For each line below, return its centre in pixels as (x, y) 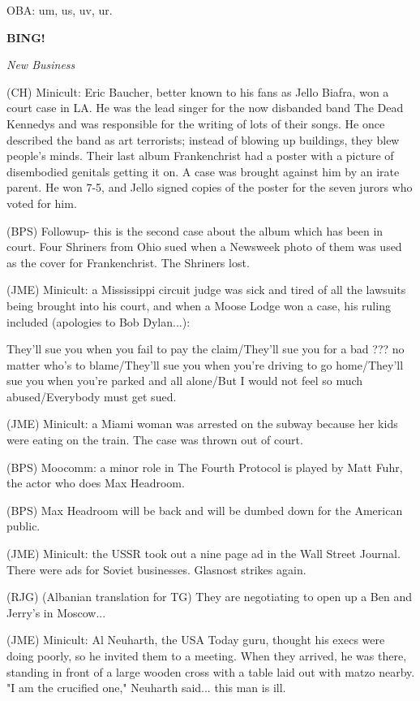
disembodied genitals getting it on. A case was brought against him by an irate (203, 171)
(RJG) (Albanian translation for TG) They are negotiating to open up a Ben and (209, 597)
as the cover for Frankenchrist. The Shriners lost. (128, 262)
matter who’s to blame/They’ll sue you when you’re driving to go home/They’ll (205, 364)
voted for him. (42, 203)
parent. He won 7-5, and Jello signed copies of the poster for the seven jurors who (210, 187)
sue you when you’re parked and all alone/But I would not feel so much (185, 381)
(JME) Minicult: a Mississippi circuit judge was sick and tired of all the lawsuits (206, 290)
